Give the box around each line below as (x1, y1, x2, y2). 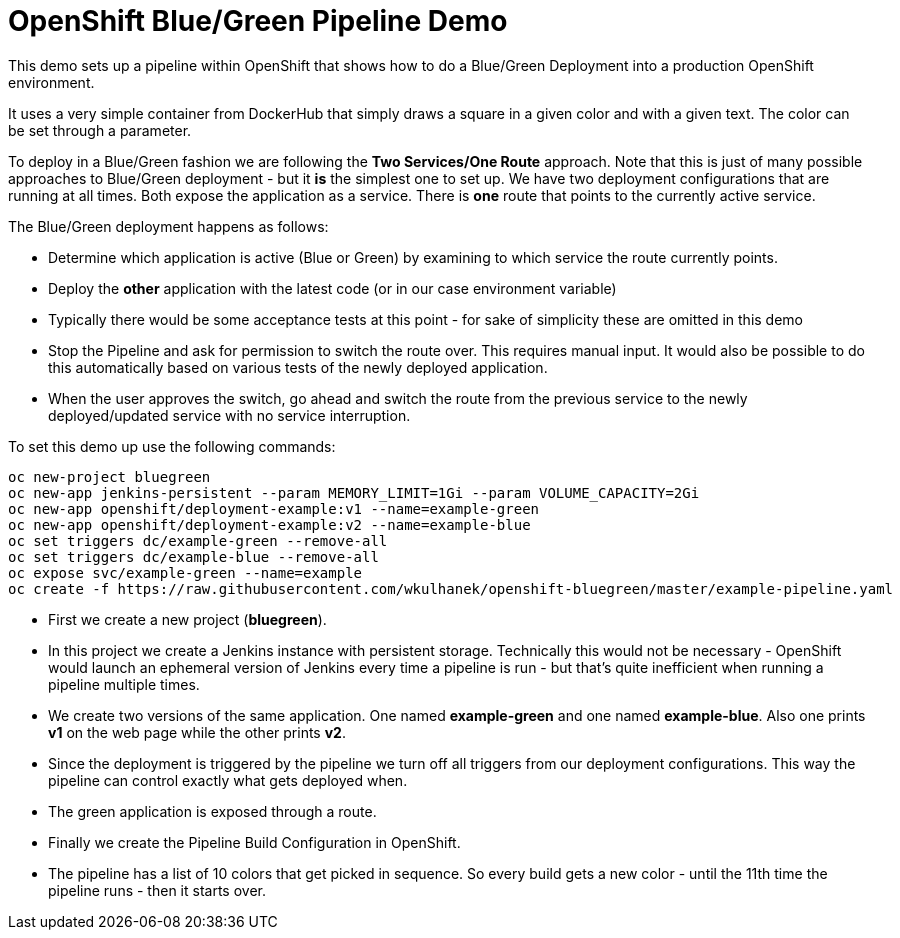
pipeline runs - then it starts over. (48, 881, 266, 899)
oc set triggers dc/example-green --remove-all (8, 532, 388, 549)
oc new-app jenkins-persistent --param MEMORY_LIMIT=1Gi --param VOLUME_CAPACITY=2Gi (8, 484, 700, 501)
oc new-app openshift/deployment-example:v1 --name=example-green (8, 500, 540, 517)
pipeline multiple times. (48, 675, 200, 693)
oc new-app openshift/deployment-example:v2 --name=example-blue (8, 516, 531, 533)
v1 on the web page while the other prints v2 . (48, 723, 346, 741)
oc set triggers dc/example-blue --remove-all (8, 548, 379, 565)
